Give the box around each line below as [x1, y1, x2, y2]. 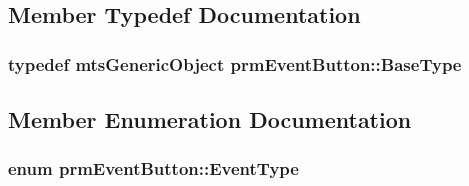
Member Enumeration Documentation [8, 104, 412, 135]
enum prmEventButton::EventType [8, 156, 299, 181]
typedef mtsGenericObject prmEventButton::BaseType [8, 51, 462, 76]
